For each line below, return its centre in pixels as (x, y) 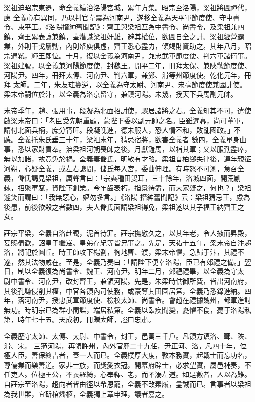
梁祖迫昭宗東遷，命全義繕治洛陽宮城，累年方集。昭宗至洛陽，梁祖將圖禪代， (127, 7)
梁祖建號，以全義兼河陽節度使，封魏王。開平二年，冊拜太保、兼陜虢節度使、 (127, 65)
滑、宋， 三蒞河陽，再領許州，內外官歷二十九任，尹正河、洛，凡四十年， (122, 345)
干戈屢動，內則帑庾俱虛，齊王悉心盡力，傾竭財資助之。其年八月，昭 (141, 46)
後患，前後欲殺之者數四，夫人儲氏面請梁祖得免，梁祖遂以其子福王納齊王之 (124, 206)
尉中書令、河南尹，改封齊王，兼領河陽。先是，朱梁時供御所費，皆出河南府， (127, 281)
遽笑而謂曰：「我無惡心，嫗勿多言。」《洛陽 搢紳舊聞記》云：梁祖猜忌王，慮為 (127, 197)
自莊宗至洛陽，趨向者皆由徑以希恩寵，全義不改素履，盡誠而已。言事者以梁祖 (127, 384)
